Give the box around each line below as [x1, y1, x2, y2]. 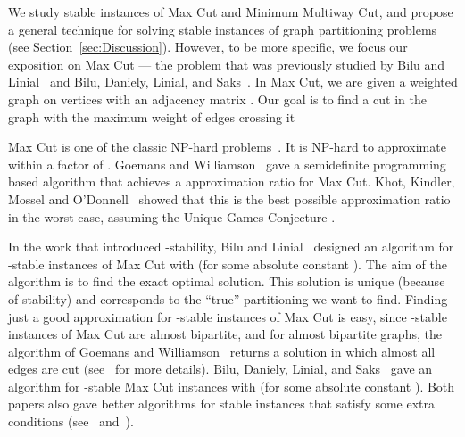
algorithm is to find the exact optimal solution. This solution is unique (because [8, 272, 445, 291]
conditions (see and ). [8, 412, 134, 431]
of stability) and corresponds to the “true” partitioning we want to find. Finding [8, 289, 448, 308]
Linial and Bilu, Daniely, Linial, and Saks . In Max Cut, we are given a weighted [8, 72, 458, 91]
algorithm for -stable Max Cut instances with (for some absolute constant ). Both [8, 376, 455, 395]
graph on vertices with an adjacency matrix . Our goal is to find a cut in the [8, 89, 427, 108]
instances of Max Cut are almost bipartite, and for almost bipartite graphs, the [8, 325, 442, 343]
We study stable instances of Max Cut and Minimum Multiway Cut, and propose [8, 3, 453, 21]
